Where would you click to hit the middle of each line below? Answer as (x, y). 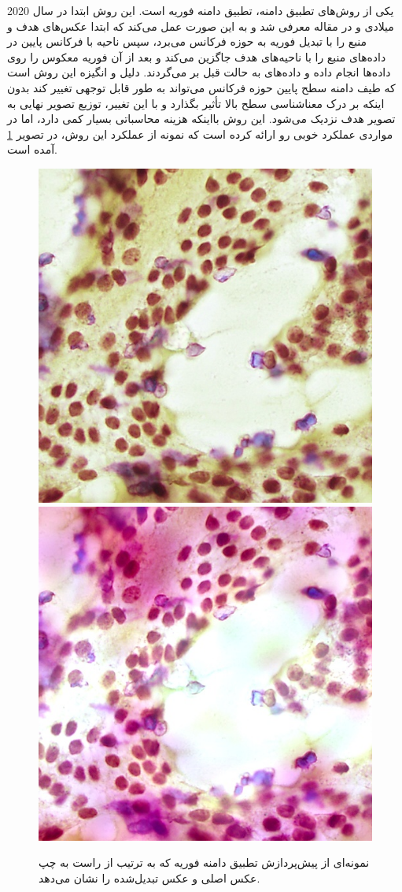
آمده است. (33, 149)
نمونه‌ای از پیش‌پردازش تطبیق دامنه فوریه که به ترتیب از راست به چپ (204, 862)
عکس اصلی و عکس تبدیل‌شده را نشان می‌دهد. (149, 877)
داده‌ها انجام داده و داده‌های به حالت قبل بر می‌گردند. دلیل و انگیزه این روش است (199, 72)
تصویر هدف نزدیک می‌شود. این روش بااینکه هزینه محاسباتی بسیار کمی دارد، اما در (201, 119)
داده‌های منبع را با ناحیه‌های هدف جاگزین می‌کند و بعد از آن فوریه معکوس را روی (197, 56)
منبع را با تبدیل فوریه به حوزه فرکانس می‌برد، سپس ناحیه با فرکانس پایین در (187, 41)
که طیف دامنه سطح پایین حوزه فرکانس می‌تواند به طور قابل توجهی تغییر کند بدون (201, 87)
